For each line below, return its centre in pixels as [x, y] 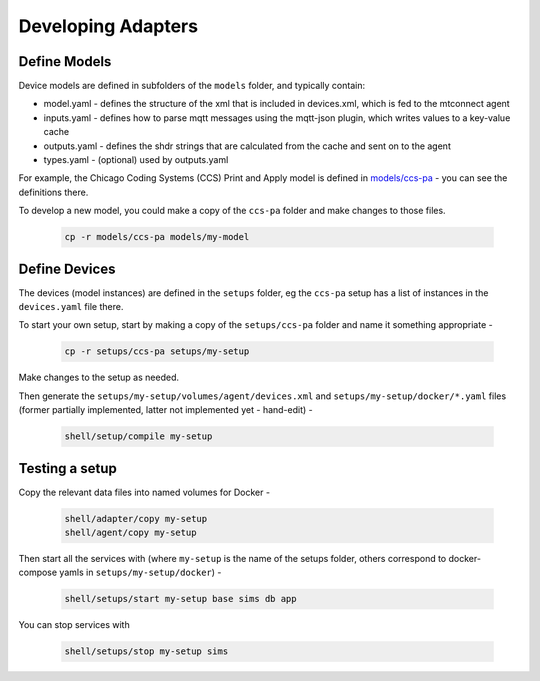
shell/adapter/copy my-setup [136, 518]
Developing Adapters [108, 26]
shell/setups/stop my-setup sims [146, 651]
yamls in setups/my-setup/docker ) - [140, 572]
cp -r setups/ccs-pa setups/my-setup [157, 351]
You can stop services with [74, 625]
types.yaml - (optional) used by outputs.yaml [136, 160]
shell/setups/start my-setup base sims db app [180, 599]
